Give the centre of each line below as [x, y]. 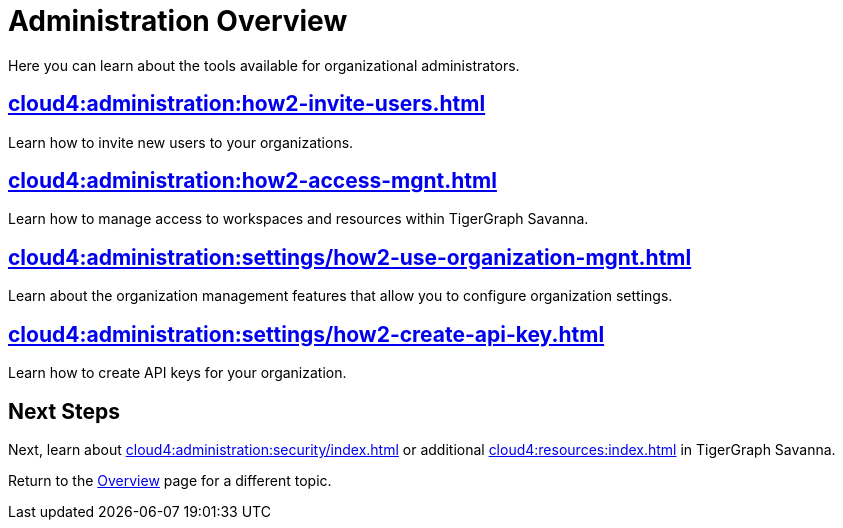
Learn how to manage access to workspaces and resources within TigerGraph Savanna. [298, 219]
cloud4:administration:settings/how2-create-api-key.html [306, 334]
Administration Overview [178, 21]
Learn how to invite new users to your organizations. [181, 142]
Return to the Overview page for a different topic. [170, 480]
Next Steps [64, 411]
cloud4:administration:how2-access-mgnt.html [252, 181]
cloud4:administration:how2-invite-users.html [247, 104]
